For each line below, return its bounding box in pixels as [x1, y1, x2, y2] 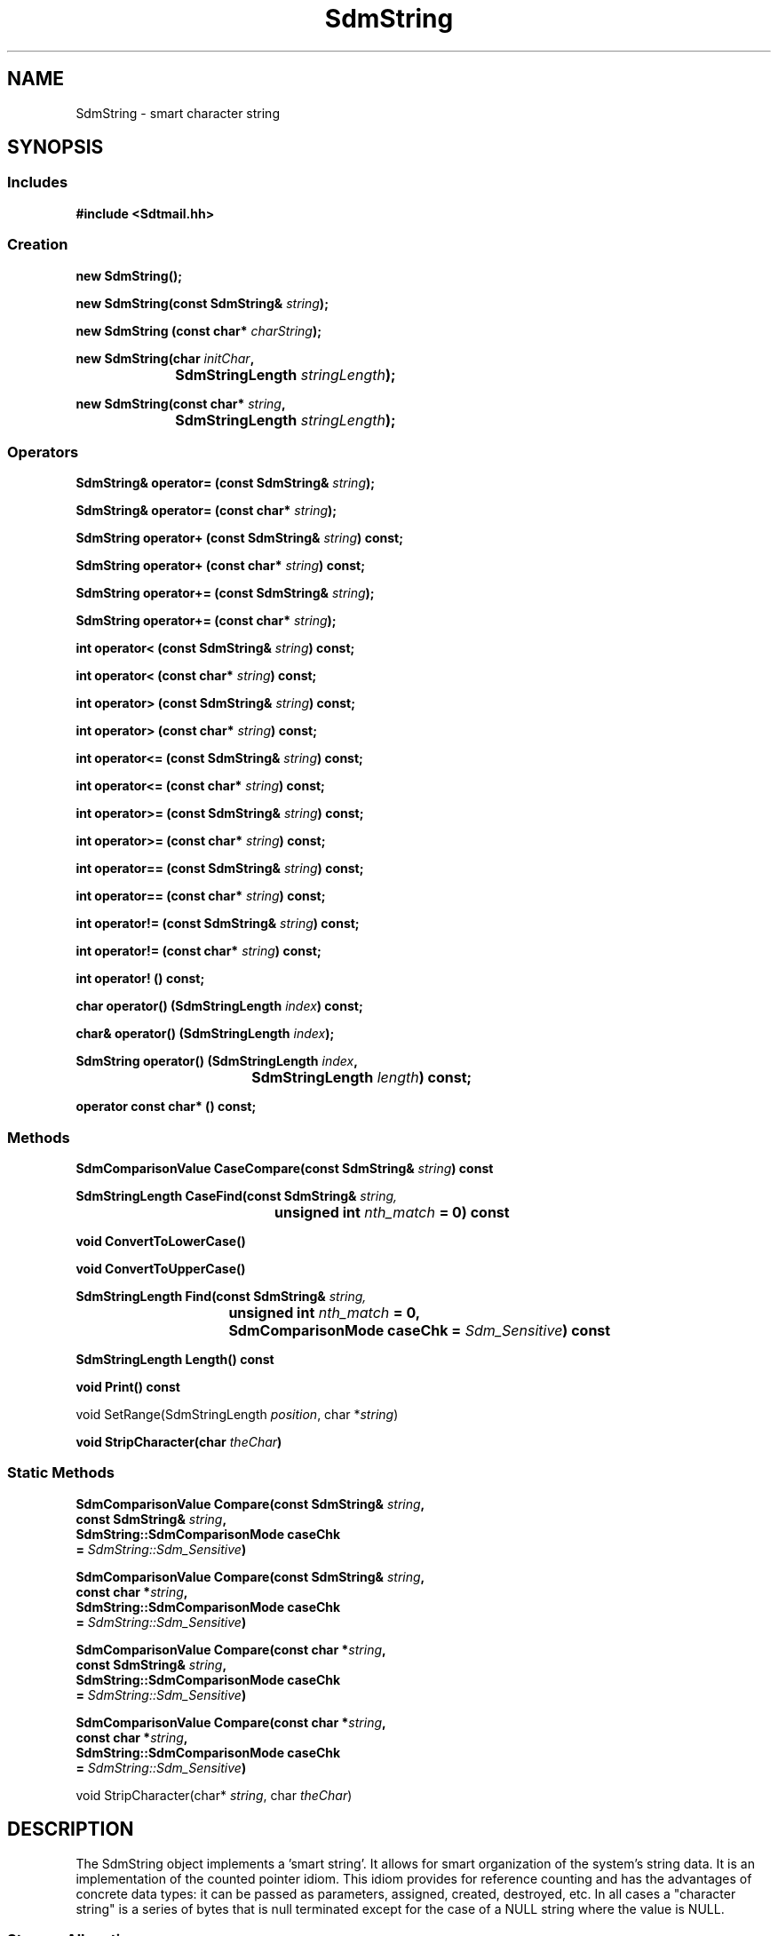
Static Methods [7, 1464, 115, 1482]
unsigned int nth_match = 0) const [274, 1203, 510, 1222]
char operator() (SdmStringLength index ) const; [75, 998, 363, 1014]
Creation [7, 235, 68, 254]
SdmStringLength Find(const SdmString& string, [75, 1289, 367, 1305]
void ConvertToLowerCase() [75, 1234, 246, 1250]
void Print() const [75, 1379, 180, 1395]
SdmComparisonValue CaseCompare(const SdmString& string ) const [75, 1161, 494, 1177]
